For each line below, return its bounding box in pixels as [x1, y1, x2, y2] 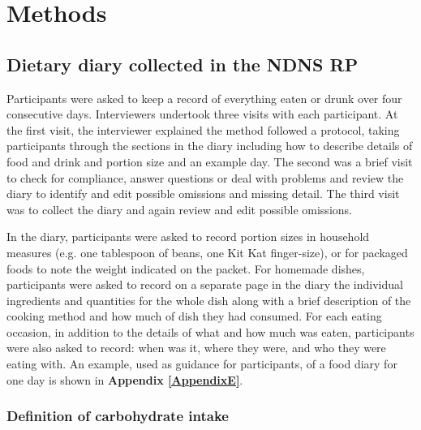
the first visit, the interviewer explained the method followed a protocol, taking [6, 121, 400, 138]
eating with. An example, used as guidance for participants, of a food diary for [6, 355, 397, 372]
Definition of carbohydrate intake [6, 406, 229, 426]
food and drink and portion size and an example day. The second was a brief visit [6, 153, 413, 170]
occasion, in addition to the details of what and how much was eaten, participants [6, 323, 415, 340]
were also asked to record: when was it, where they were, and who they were [6, 339, 386, 356]
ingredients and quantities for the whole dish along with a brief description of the [6, 291, 411, 308]
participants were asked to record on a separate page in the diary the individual [6, 276, 403, 293]
